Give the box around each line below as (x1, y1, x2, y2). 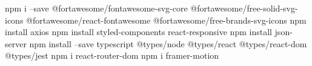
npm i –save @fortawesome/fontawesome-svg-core (5, 2, 188, 14)
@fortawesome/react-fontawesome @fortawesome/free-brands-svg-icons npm (26, 13, 307, 26)
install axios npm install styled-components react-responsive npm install (5, 25, 272, 38)
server (5, 37, 27, 50)
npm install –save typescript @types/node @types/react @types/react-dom (29, 37, 307, 50)
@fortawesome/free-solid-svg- (190, 2, 298, 14)
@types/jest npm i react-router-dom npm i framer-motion (5, 49, 219, 62)
